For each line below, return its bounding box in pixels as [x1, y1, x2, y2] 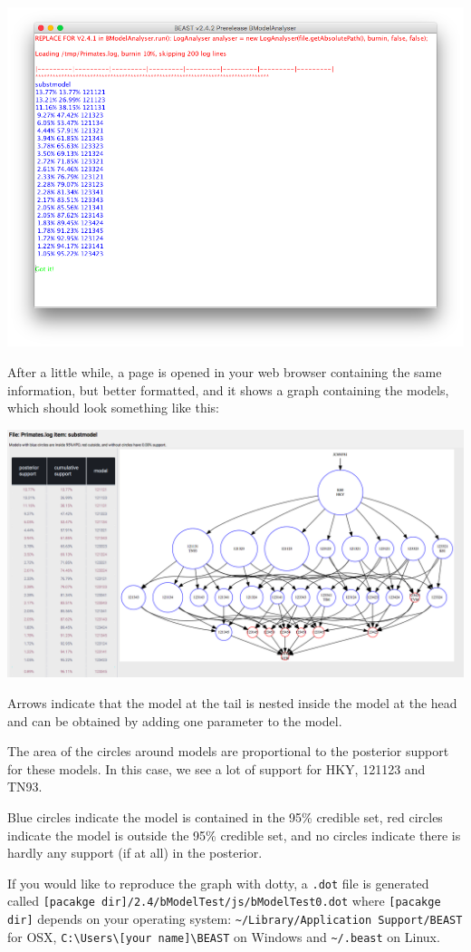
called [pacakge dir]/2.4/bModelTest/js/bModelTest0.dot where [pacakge [7, 891, 441, 910]
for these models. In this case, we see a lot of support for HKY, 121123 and [7, 759, 426, 778]
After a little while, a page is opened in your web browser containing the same [7, 363, 442, 381]
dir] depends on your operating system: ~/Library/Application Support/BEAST [7, 909, 463, 928]
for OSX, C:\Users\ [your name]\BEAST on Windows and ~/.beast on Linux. [7, 927, 440, 946]
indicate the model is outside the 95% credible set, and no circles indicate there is [7, 825, 461, 844]
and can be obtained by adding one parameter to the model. [7, 711, 342, 730]
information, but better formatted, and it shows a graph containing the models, [7, 380, 449, 399]
